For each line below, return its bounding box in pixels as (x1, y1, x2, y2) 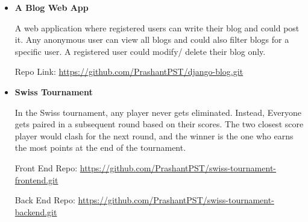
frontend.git (14, 173, 58, 186)
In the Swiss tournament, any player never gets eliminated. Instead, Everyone (14, 106, 301, 118)
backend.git (14, 205, 57, 218)
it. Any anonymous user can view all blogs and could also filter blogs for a (14, 33, 289, 46)
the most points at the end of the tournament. (14, 141, 186, 154)
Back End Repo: (14, 194, 75, 206)
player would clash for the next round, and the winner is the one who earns (14, 129, 294, 142)
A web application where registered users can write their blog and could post (14, 21, 300, 34)
